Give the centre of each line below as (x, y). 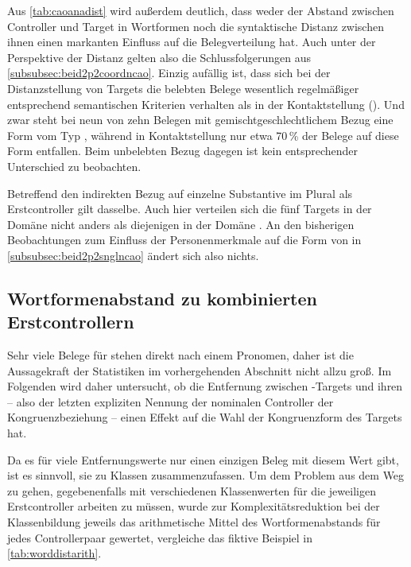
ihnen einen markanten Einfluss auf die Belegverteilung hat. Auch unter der (192, 42)
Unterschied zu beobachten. (74, 166)
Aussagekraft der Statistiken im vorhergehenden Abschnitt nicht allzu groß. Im (200, 370)
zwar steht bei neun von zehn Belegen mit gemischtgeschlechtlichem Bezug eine (200, 120)
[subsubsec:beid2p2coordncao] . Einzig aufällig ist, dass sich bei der (169, 73)
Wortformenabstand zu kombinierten (162, 298)
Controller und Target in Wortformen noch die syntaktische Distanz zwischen (196, 26)
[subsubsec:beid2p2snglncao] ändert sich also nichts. (133, 255)
